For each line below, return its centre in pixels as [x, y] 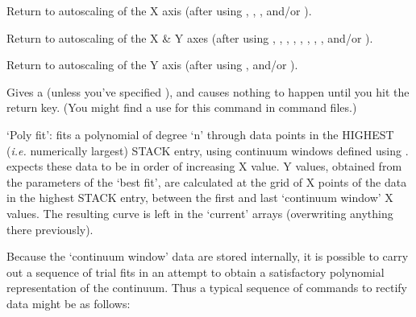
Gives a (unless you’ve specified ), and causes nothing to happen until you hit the [208, 91]
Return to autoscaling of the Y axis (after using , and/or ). [152, 65]
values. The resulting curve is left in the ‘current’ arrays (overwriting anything [200, 213]
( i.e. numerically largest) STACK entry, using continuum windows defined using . [208, 150]
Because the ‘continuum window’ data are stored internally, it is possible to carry [208, 256]
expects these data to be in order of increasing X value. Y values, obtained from [204, 166]
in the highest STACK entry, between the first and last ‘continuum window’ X [200, 198]
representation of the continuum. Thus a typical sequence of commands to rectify [207, 288]
